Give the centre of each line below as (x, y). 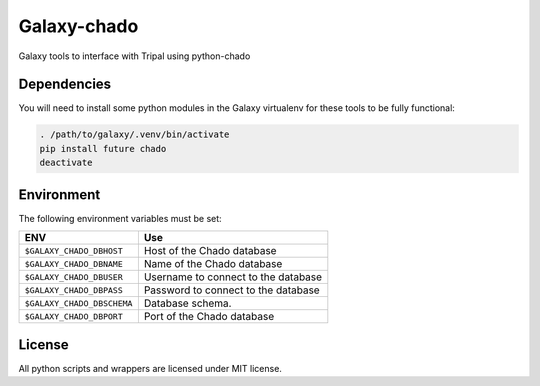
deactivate (66, 163)
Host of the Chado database (210, 251)
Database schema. (187, 303)
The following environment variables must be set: (120, 218)
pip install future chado (103, 148)
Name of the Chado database (213, 264)
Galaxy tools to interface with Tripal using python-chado (134, 56)
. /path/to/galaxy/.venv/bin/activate (134, 134)
